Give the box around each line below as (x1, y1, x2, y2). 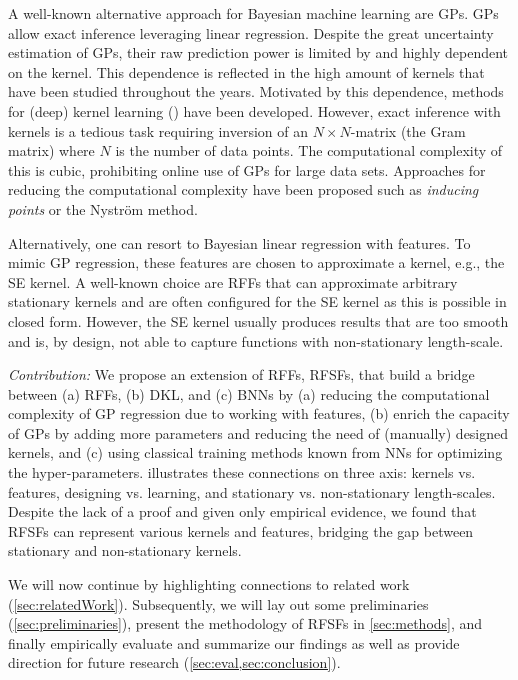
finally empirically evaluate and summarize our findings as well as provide (8, 632, 460, 653)
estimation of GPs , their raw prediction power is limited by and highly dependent (8, 42, 509, 63)
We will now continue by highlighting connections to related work (8, 574, 410, 595)
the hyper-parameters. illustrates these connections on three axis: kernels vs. (8, 462, 476, 483)
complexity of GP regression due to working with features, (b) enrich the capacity (8, 403, 510, 424)
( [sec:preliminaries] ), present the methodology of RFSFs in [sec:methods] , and (8, 613, 483, 634)
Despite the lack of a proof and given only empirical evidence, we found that (8, 501, 477, 522)
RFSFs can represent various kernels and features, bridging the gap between (8, 520, 474, 541)
